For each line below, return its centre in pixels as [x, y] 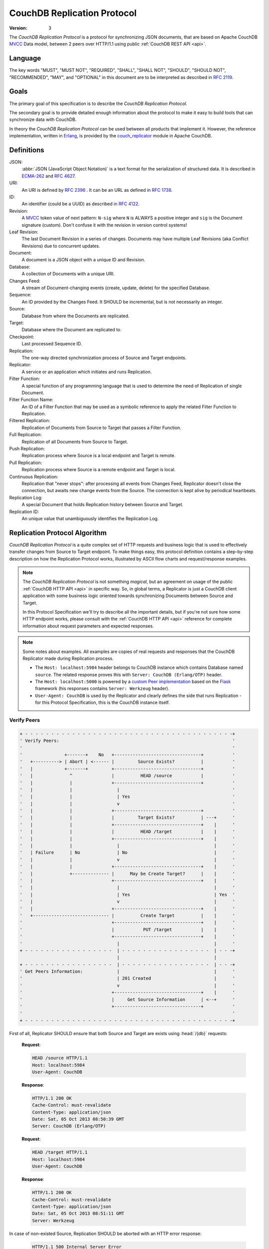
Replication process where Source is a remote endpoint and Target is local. [99, 470]
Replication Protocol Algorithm [58, 533]
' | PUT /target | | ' [127, 930]
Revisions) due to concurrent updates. [61, 246]
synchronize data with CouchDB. [43, 119]
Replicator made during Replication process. [68, 658]
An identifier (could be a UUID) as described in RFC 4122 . [80, 204]
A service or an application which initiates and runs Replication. [87, 372]
